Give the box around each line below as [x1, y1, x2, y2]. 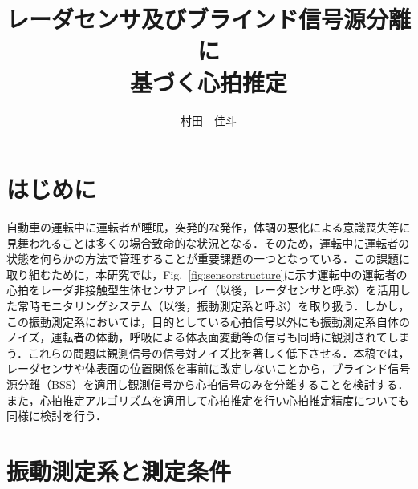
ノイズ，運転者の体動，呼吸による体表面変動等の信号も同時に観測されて [6, 329, 388, 346]
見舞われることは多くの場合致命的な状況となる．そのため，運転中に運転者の [6, 234, 410, 251]
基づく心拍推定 [129, 65, 287, 98]
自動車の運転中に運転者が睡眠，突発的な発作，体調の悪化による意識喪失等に [6, 219, 411, 236]
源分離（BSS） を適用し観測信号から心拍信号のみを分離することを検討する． [6, 375, 409, 392]
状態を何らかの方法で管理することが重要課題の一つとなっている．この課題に [6, 250, 410, 267]
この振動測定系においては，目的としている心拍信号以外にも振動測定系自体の [6, 313, 410, 329]
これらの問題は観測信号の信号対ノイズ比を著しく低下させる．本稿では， [27, 344, 410, 361]
